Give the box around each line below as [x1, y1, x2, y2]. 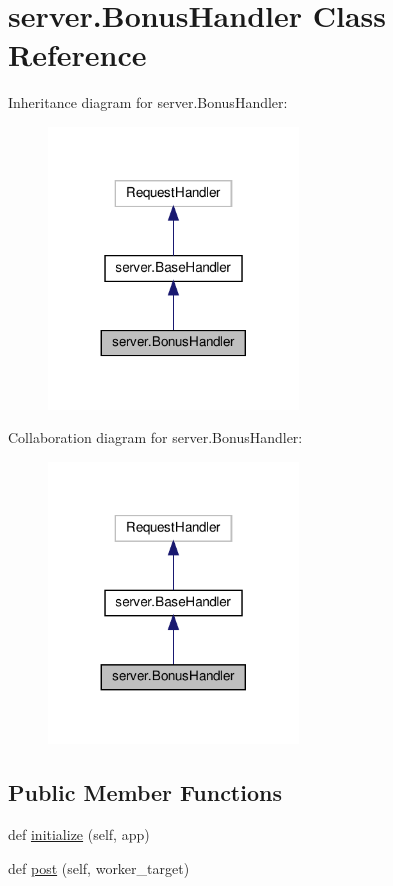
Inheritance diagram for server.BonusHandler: [8, 92, 288, 113]
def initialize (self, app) [8, 824, 150, 845]
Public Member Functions [8, 777, 282, 808]
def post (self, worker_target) [8, 857, 190, 878]
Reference [8, 34, 147, 75]
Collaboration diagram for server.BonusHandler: [8, 427, 303, 448]
